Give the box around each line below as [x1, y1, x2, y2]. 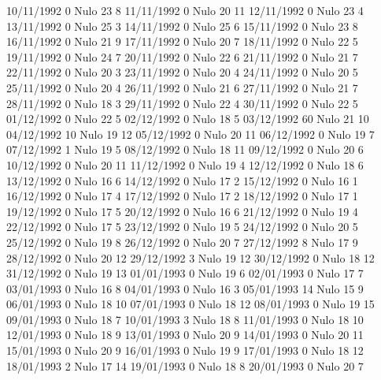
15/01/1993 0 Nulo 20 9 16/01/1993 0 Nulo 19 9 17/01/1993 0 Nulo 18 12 [6, 342, 364, 359]
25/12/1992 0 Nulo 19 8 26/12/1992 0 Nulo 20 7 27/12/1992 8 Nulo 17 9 [6, 233, 358, 250]
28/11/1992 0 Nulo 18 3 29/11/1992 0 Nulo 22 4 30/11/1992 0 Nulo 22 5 [6, 95, 358, 111]
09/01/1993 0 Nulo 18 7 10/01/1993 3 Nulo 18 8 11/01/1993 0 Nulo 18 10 [6, 311, 364, 327]
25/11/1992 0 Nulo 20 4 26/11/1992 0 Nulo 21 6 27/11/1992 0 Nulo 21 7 [6, 79, 358, 95]
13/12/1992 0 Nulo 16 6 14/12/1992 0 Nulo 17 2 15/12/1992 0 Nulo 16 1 [6, 172, 358, 188]
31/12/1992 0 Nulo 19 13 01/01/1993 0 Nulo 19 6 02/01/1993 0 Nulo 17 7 [6, 265, 364, 281]
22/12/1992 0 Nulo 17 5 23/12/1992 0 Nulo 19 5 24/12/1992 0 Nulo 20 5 [6, 218, 358, 235]
